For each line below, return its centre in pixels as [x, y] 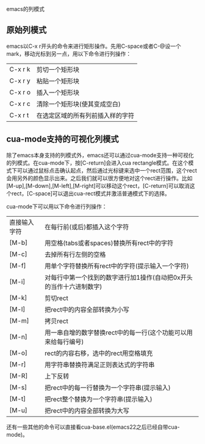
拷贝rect [57, 321]
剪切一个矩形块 [58, 69]
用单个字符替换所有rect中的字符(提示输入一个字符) [117, 266]
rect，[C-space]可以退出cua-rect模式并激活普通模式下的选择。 [91, 193]
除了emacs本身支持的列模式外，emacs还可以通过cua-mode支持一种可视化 [100, 155]
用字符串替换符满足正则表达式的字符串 [100, 364]
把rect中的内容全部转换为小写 [87, 309]
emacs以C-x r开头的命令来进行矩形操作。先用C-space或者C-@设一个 [94, 46]
